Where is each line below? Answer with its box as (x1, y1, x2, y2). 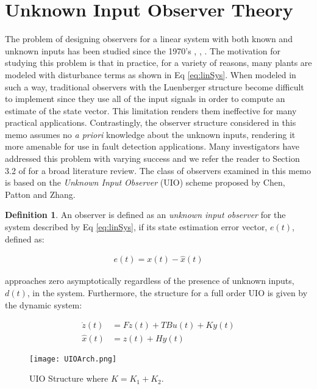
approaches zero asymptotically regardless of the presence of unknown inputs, (5, 274, 294, 287)
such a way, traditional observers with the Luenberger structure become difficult (5, 80, 304, 93)
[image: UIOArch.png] (29, 354, 117, 363)
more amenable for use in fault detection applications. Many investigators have (5, 140, 300, 153)
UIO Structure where (29, 372, 109, 385)
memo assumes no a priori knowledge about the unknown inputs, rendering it (5, 128, 296, 140)
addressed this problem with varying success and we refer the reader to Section (5, 152, 300, 165)
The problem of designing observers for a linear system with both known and (5, 32, 293, 45)
